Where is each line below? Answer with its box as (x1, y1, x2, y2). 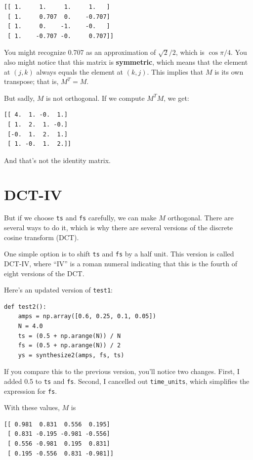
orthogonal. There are (168, 212, 234, 223)
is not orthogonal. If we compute (46, 92, 145, 103)
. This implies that (147, 66, 204, 77)
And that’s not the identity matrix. (4, 155, 111, 165)
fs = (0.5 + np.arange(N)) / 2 (18, 342, 121, 349)
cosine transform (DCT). (4, 232, 79, 242)
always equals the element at (36, 66, 124, 77)
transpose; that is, (4, 76, 59, 86)
